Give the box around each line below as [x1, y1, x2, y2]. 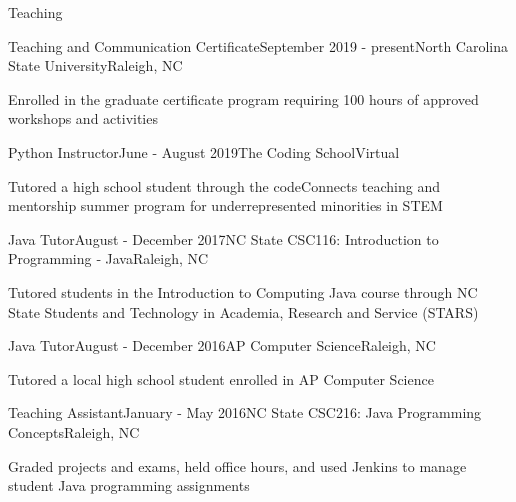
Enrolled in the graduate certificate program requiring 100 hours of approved [8, 88, 479, 109]
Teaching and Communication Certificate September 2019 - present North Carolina [8, 35, 509, 56]
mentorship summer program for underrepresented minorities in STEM [8, 195, 443, 216]
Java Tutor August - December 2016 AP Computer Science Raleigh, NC [8, 335, 436, 356]
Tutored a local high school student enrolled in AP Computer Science [8, 368, 434, 389]
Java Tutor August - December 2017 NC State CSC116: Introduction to [8, 228, 439, 249]
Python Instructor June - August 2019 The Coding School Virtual [8, 141, 400, 162]
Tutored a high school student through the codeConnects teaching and [8, 175, 440, 196]
